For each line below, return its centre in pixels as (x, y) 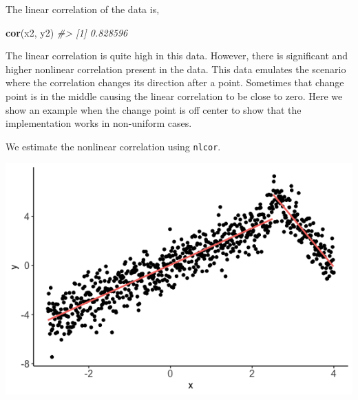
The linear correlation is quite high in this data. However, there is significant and (177, 56)
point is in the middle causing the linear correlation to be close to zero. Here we (174, 96)
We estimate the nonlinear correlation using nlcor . (113, 146)
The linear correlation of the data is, (83, 9)
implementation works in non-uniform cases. (99, 123)
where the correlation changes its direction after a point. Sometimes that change (175, 82)
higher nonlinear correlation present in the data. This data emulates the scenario (176, 69)
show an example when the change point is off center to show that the (154, 109)
